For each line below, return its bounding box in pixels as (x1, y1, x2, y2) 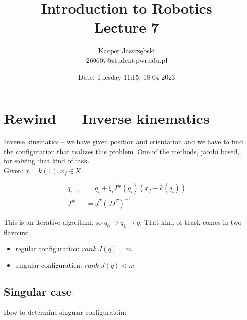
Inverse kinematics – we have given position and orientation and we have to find (4, 137, 243, 147)
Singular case (4, 283, 72, 299)
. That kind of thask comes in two (140, 217, 242, 227)
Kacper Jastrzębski (98, 45, 155, 56)
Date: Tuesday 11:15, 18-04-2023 (78, 71, 175, 81)
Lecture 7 (94, 17, 159, 37)
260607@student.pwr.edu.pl (86, 55, 168, 65)
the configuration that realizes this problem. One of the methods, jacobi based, (4, 146, 240, 156)
